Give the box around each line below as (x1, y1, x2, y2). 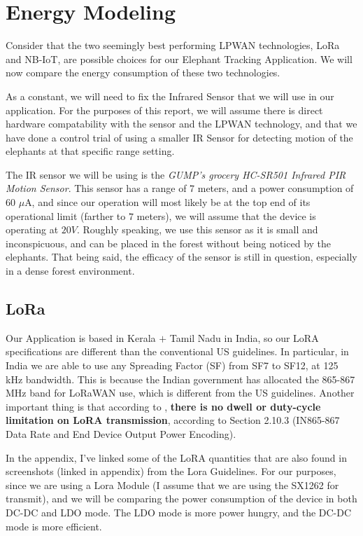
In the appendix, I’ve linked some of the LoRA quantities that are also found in (6, 450, 347, 465)
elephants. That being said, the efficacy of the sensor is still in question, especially (6, 249, 357, 264)
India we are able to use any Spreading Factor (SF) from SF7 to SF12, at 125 (6, 358, 339, 373)
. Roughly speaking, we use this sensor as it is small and (76, 222, 318, 237)
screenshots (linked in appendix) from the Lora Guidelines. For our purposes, (6, 464, 336, 479)
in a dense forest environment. (6, 263, 135, 278)
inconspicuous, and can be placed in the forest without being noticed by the (6, 235, 332, 250)
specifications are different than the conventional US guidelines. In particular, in (6, 344, 349, 359)
